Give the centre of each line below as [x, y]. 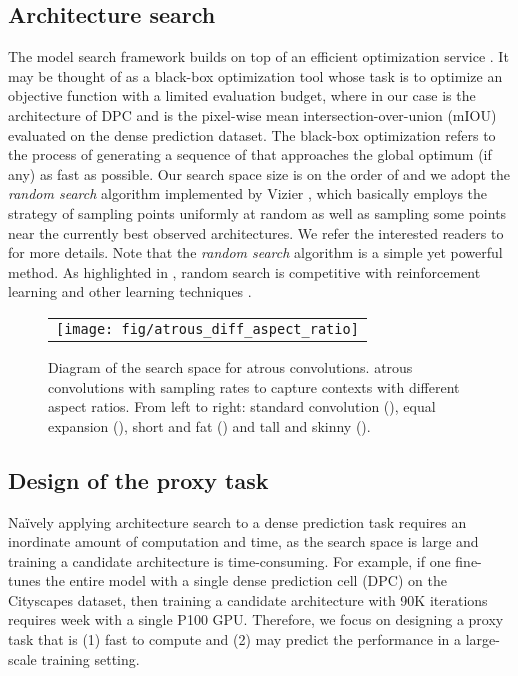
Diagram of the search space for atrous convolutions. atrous [230, 366]
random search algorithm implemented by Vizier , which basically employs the [248, 193]
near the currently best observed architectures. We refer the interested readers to [256, 232]
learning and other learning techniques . [130, 291]
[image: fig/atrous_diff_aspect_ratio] [207, 328]
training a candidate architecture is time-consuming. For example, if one [229, 560]
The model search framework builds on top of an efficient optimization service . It [258, 56]
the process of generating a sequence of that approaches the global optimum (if [250, 154]
